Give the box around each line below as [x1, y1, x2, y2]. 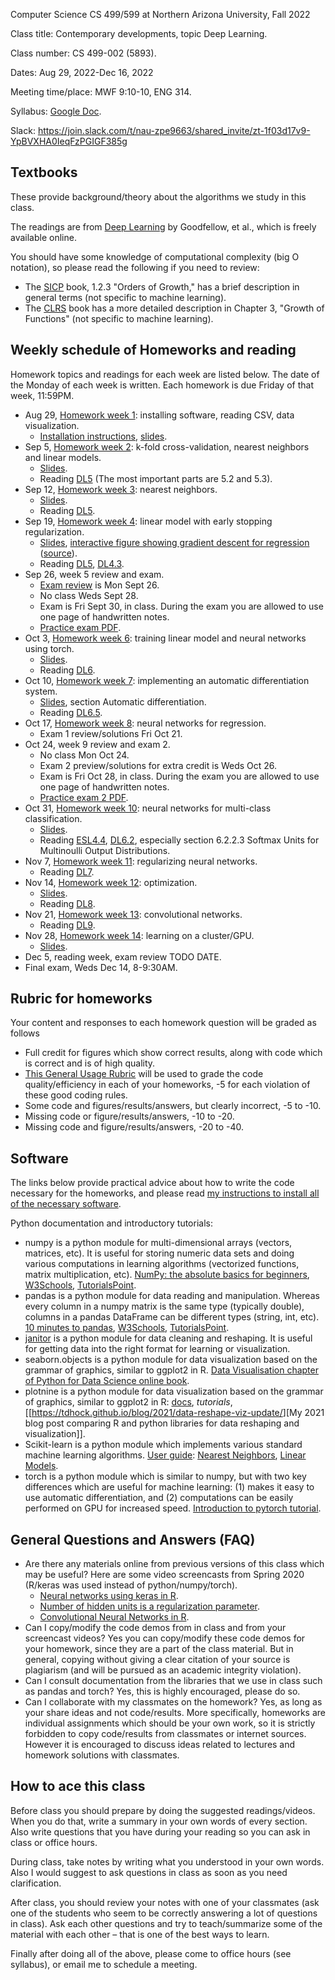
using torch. [24, 642, 75, 654]
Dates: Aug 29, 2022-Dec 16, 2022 [10, 67, 154, 78]
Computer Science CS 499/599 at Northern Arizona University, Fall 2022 [10, 9, 311, 20]
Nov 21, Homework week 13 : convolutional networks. [24, 908, 243, 920]
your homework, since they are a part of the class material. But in [24, 1643, 294, 1655]
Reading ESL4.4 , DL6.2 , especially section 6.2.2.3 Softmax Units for [39, 834, 320, 846]
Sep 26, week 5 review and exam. [24, 568, 165, 580]
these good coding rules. [24, 1089, 128, 1101]
